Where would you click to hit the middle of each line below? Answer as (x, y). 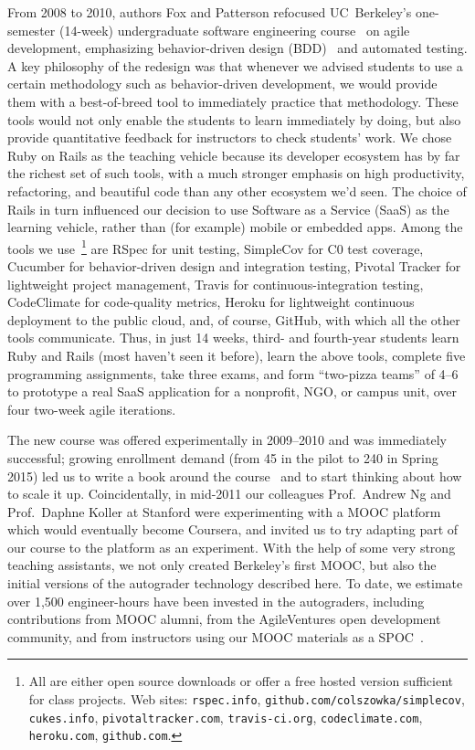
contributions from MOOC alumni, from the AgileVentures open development (224, 619)
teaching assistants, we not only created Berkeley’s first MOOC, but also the (222, 565)
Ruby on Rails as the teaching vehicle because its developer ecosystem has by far (234, 155)
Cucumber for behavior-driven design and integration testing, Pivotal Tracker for (234, 265)
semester (32, 30)
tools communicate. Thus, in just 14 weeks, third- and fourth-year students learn (233, 338)
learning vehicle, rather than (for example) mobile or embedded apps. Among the (235, 227)
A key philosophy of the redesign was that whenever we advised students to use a (235, 65)
